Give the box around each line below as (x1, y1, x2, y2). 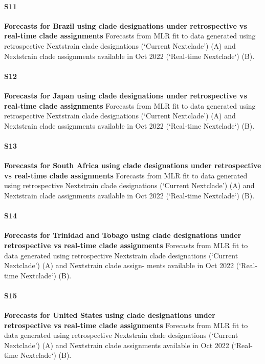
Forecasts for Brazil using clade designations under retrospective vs (4, 20, 247, 31)
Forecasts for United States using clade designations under (4, 310, 215, 320)
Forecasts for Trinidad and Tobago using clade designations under (4, 230, 241, 240)
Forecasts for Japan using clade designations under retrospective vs (4, 90, 247, 100)
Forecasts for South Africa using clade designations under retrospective (4, 160, 261, 171)
